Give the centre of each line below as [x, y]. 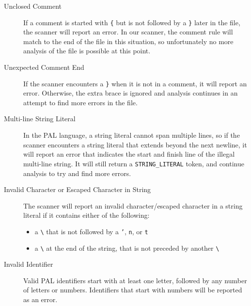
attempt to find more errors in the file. [80, 102]
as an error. [40, 299]
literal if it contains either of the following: [86, 215]
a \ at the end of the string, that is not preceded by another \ [127, 248]
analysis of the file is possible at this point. [87, 51]
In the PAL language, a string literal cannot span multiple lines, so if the [132, 135]
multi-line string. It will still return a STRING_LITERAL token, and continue [134, 163]
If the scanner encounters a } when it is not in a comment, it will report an [135, 83]
